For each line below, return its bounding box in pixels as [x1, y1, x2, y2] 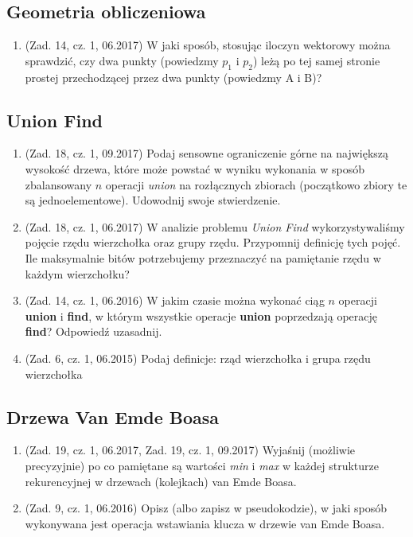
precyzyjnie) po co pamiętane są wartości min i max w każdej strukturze [25, 457, 379, 473]
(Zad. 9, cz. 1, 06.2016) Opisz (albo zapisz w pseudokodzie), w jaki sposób [25, 500, 387, 516]
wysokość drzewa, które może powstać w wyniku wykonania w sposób [25, 160, 365, 177]
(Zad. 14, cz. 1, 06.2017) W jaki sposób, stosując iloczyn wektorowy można [25, 37, 391, 53]
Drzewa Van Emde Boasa [6, 404, 220, 429]
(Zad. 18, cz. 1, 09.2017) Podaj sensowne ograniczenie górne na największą [25, 145, 389, 161]
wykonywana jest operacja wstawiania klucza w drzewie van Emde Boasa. [25, 515, 385, 531]
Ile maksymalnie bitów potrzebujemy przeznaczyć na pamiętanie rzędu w [25, 249, 381, 266]
